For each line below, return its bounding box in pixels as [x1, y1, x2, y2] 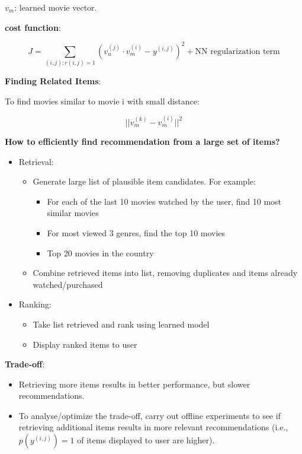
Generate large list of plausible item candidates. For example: [33, 175, 256, 188]
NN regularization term [195, 47, 280, 56]
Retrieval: [18, 155, 54, 167]
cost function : [5, 21, 61, 33]
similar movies [47, 207, 99, 219]
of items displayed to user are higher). [77, 434, 215, 446]
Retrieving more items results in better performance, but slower [18, 377, 250, 390]
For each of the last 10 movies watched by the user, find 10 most [47, 195, 282, 207]
